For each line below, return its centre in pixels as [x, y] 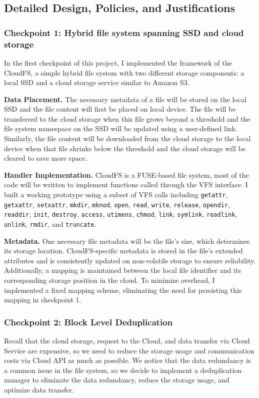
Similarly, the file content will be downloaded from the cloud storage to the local [127, 138]
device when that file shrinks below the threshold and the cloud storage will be [125, 148]
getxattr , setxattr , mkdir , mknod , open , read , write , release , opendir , [117, 204]
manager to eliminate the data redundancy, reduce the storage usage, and [117, 380]
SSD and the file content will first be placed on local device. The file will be [120, 109]
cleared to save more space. [46, 158]
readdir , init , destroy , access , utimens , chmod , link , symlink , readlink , [121, 214]
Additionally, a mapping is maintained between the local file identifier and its [122, 270]
